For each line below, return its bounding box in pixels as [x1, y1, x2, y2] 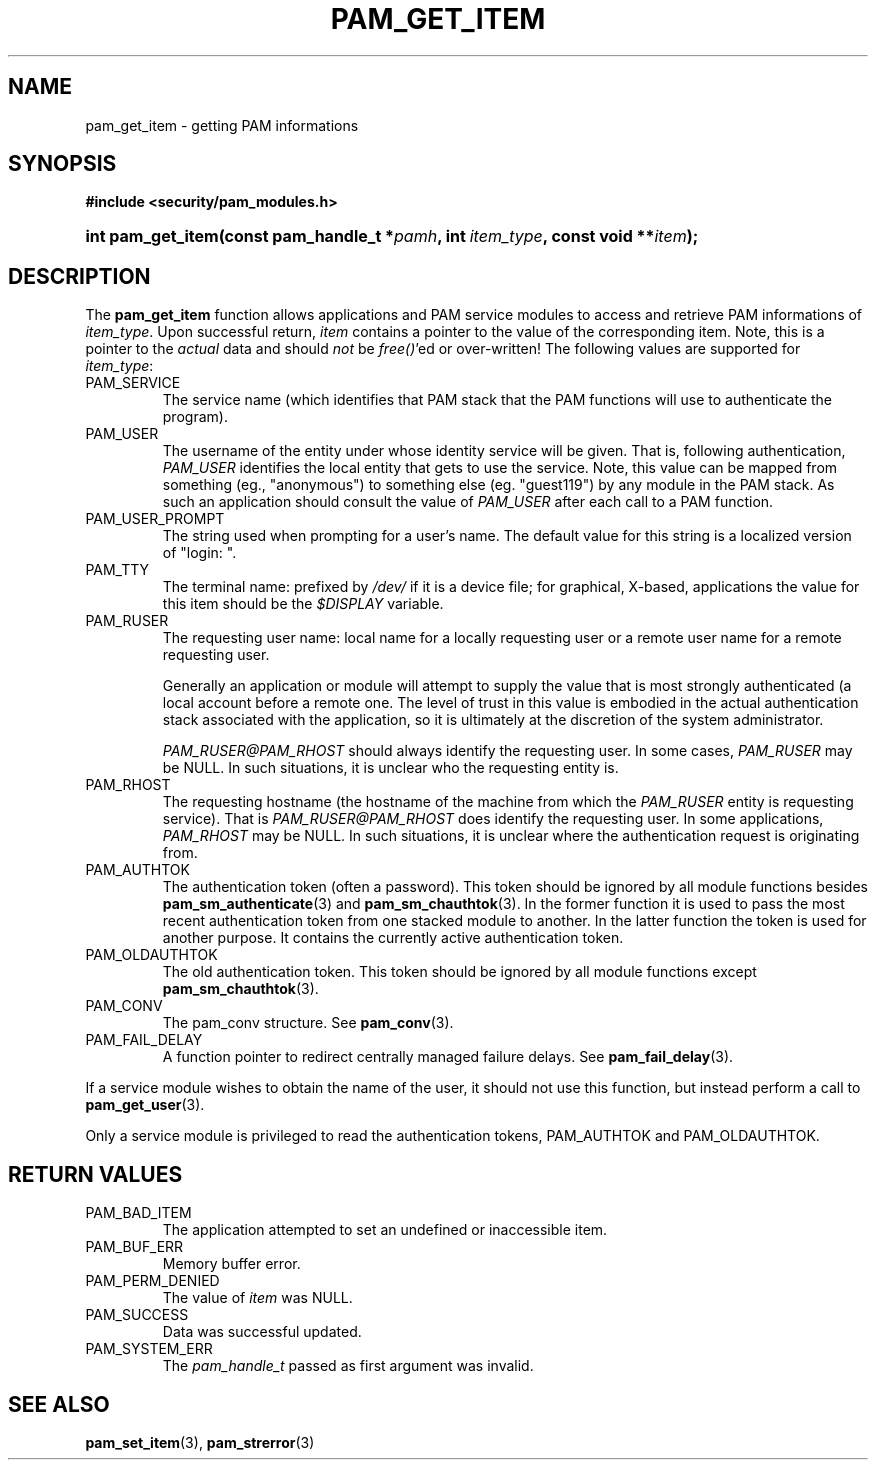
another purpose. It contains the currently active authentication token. [162, 929, 624, 947]
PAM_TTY [85, 561, 150, 579]
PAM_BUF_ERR [85, 1238, 184, 1256]
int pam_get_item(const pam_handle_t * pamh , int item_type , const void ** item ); [85, 226, 699, 247]
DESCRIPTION [8, 263, 151, 289]
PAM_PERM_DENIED [85, 1272, 220, 1290]
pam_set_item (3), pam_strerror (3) [85, 1433, 315, 1451]
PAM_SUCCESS [85, 1306, 189, 1324]
